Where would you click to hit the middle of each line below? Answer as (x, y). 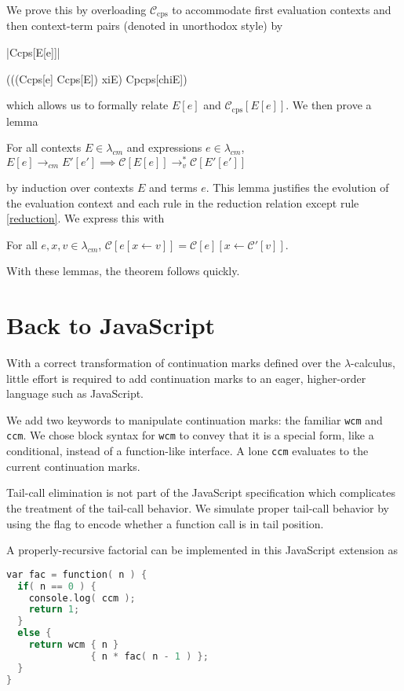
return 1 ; (54, 610)
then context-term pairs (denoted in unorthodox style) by (145, 26)
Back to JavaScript (111, 325)
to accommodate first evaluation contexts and (282, 9)
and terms (173, 187)
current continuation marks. (73, 466)
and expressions (164, 147)
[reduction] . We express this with (86, 218)
